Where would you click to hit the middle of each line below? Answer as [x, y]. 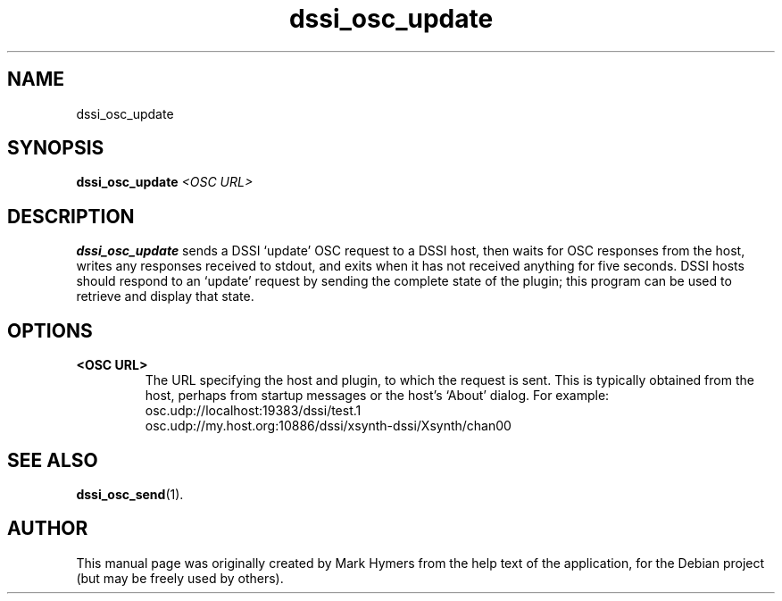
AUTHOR [48, 529]
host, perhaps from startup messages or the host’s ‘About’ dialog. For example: [377, 396]
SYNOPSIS [56, 148]
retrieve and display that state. [165, 296]
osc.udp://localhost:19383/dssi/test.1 [253, 411]
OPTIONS [50, 330]
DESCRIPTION [71, 216]
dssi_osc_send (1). [130, 494]
